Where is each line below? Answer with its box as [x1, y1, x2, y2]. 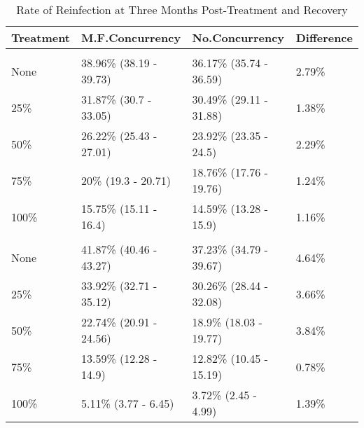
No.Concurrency [192, 29, 285, 46]
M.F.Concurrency [81, 29, 181, 46]
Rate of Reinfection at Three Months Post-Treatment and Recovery [16, 1, 348, 18]
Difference [295, 29, 353, 46]
